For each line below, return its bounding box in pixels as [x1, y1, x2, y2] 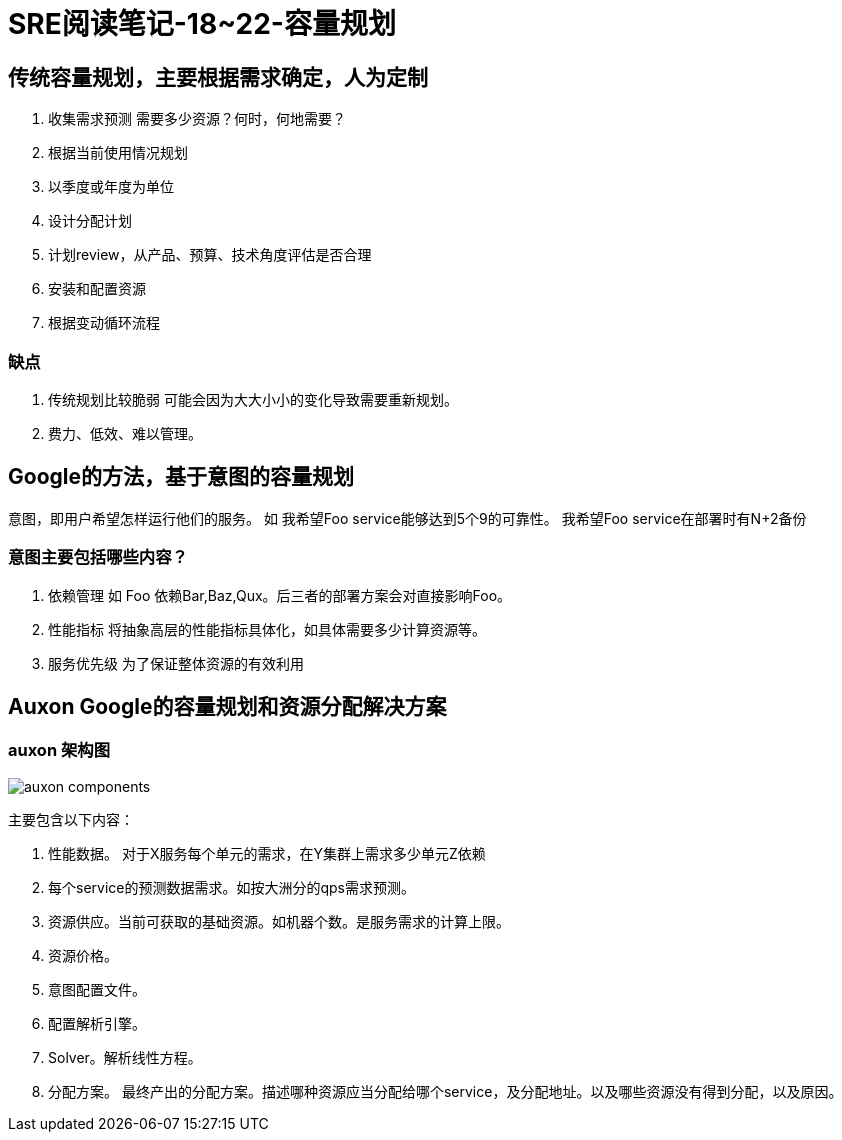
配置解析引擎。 [48, 1014, 146, 1032]
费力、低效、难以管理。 [48, 424, 202, 442]
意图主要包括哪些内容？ [8, 547, 188, 568]
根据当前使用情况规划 [48, 144, 188, 162]
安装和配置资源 [48, 280, 146, 298]
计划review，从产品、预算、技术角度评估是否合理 [48, 246, 372, 264]
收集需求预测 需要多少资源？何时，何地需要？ [48, 110, 346, 128]
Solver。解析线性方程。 [48, 1048, 202, 1066]
